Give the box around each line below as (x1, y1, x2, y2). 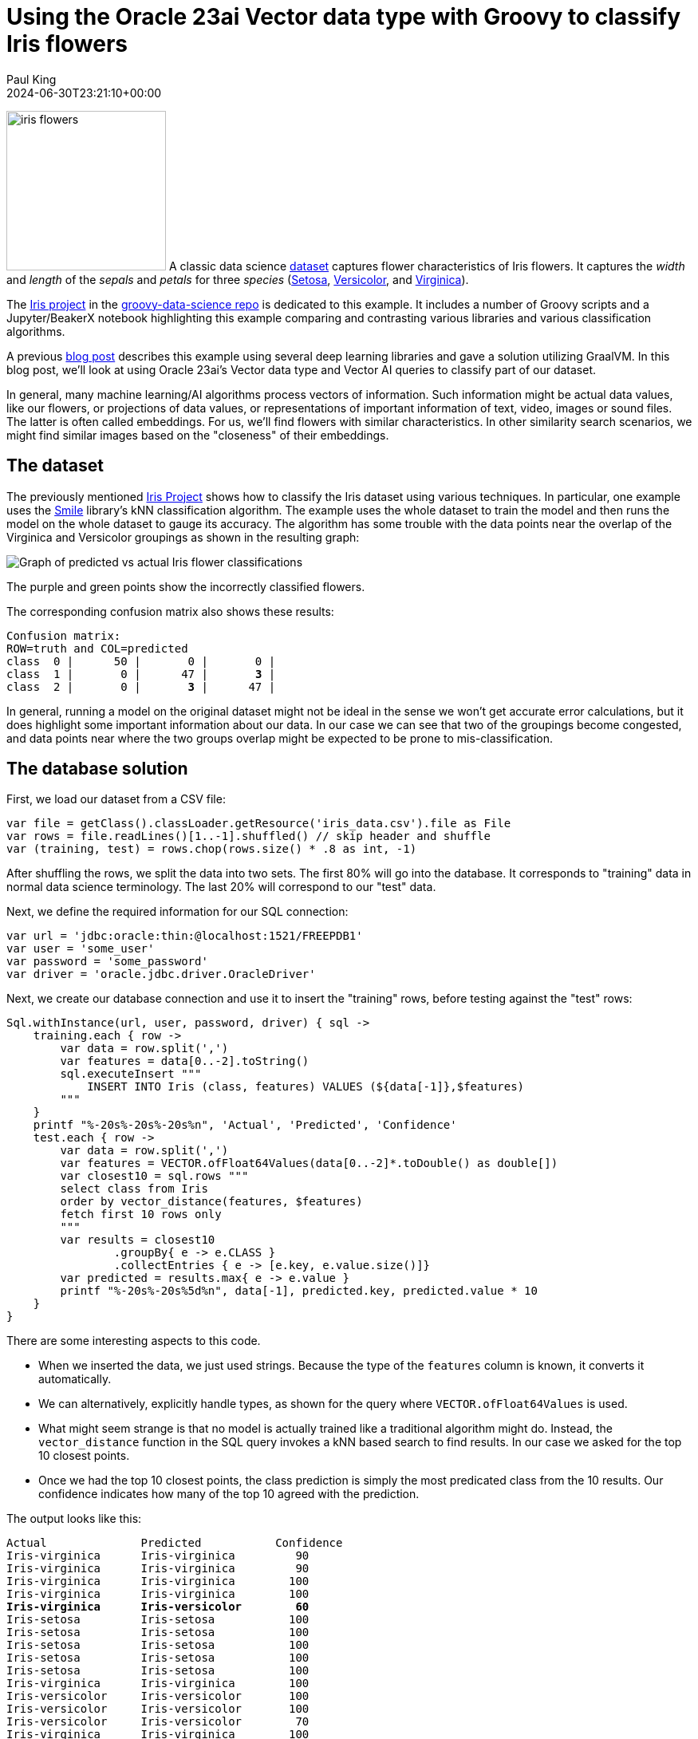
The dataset (6, 455, 104, 476)
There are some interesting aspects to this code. (6, 1334, 261, 1348)
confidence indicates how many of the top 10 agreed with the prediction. (38, 1487, 420, 1501)
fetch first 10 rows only (60, 1208, 222, 1221)
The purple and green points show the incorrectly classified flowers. (6, 579, 365, 593)
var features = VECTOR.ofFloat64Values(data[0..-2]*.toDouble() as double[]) (60, 1157, 558, 1170)
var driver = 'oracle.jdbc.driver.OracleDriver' (6, 968, 316, 981)
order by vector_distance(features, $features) (60, 1195, 363, 1209)
